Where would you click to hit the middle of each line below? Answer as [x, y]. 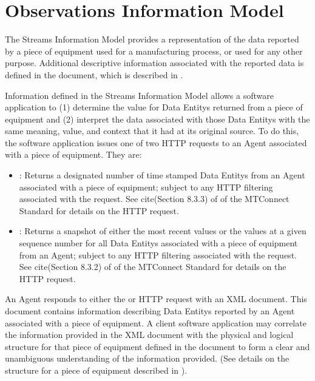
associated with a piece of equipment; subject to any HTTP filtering [146, 187]
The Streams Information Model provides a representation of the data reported [152, 39]
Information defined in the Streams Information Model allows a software [139, 95]
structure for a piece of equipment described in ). [96, 370]
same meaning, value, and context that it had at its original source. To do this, [152, 131]
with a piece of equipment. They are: [73, 154]
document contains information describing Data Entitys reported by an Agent [150, 311]
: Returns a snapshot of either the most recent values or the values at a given [163, 231]
